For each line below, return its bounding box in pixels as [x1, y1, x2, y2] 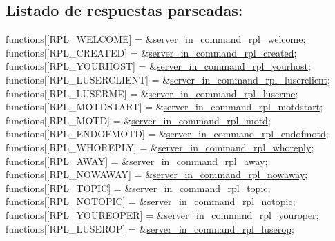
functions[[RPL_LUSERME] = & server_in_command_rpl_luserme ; [6, 86, 298, 100]
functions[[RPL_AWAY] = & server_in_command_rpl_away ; [6, 153, 268, 168]
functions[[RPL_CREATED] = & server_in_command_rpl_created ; [6, 45, 297, 59]
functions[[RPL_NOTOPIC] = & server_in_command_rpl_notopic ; [6, 194, 296, 209]
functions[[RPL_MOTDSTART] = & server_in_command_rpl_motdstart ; [6, 99, 323, 114]
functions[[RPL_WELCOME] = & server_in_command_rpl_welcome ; [6, 32, 306, 46]
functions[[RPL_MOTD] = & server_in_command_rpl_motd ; [6, 113, 271, 127]
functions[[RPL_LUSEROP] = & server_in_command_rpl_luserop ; [6, 221, 294, 235]
